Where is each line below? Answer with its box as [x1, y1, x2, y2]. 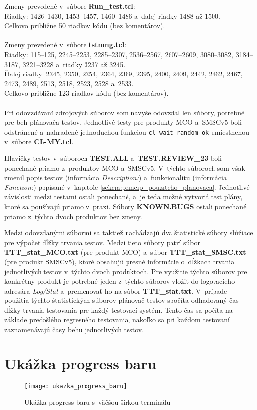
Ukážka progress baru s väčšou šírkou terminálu [24, 397, 171, 407]
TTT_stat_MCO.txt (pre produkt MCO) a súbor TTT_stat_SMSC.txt [4, 247, 246, 257]
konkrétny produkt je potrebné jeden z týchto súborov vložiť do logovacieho [4, 276, 235, 286]
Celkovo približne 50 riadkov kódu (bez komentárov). [4, 20, 165, 31]
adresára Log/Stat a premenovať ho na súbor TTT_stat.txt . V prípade [4, 285, 227, 296]
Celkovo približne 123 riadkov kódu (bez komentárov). [4, 88, 169, 98]
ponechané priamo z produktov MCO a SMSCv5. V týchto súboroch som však [4, 162, 245, 173]
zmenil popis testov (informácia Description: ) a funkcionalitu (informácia [4, 172, 227, 183]
